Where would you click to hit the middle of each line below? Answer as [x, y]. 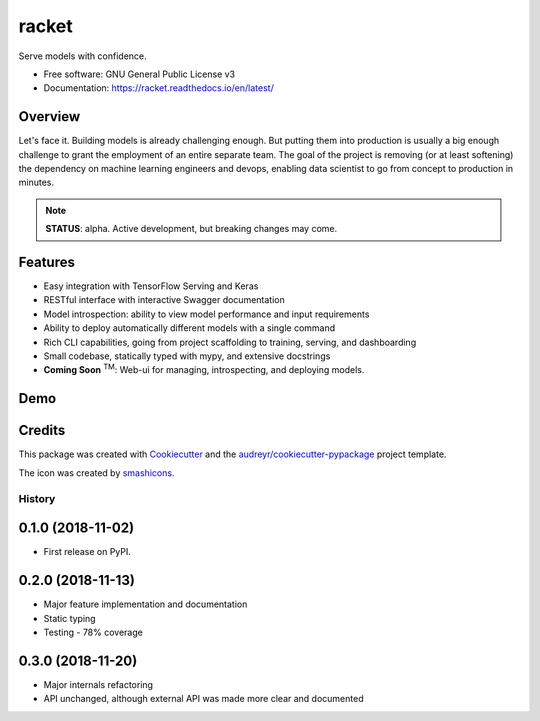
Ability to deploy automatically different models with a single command [189, 328]
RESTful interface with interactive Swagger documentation [164, 300]
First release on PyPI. [87, 552]
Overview [49, 116]
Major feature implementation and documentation [145, 604]
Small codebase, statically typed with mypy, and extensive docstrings [187, 356]
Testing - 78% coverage [93, 632]
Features [46, 262]
